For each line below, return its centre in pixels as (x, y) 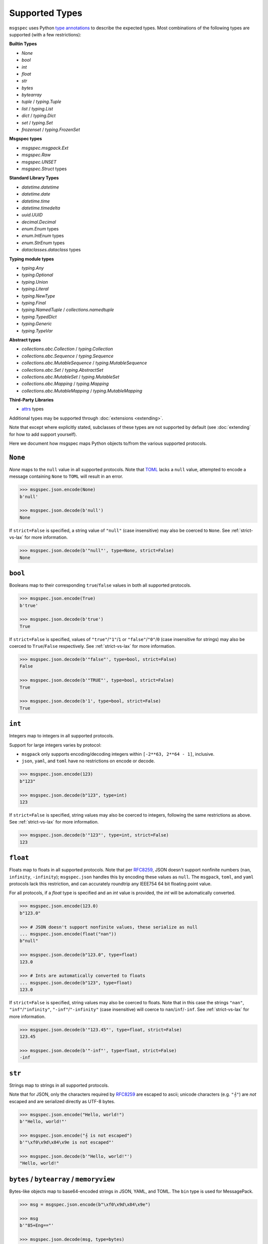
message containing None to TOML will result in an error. (66, 476)
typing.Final (34, 303)
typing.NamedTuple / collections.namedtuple (68, 310)
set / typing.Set (37, 122)
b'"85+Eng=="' (37, 1226)
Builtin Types (23, 44)
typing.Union (35, 282)
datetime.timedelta (41, 208)
